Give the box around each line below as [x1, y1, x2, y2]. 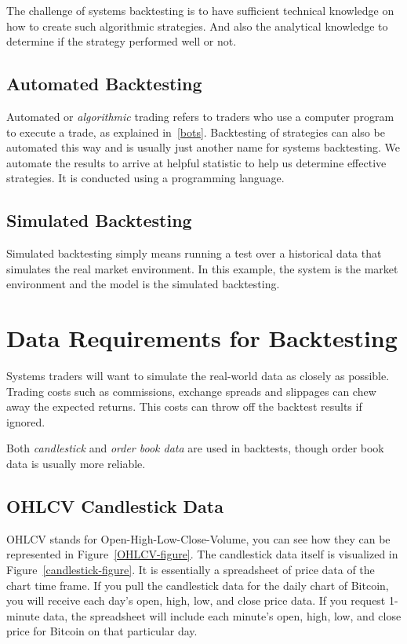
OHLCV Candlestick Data [6, 494, 223, 518]
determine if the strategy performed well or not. [6, 33, 237, 49]
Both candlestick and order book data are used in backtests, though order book [6, 440, 384, 456]
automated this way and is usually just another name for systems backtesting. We [6, 139, 400, 156]
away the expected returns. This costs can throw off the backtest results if [6, 398, 362, 415]
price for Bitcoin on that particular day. [6, 623, 198, 639]
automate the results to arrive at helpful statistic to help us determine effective [6, 154, 387, 170]
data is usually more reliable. [6, 456, 146, 472]
